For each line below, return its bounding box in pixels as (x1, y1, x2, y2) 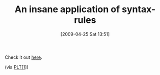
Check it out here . (5, 54, 43, 60)
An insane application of (14, 4, 120, 15)
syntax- (121, 4, 156, 15)
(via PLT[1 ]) (5, 64, 29, 70)
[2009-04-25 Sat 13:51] (60, 31, 110, 37)
